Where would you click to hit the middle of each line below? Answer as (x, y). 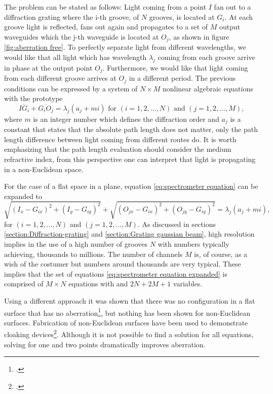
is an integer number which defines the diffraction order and (126, 119)
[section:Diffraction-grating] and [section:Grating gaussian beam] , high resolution (129, 234)
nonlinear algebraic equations (208, 88)
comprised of (24, 284)
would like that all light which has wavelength (75, 57)
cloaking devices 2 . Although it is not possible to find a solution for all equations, (129, 334)
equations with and (98, 284)
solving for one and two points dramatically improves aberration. (105, 344)
